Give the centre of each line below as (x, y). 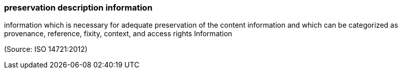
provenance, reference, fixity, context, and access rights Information (118, 34)
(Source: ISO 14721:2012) (46, 49)
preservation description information (78, 8)
